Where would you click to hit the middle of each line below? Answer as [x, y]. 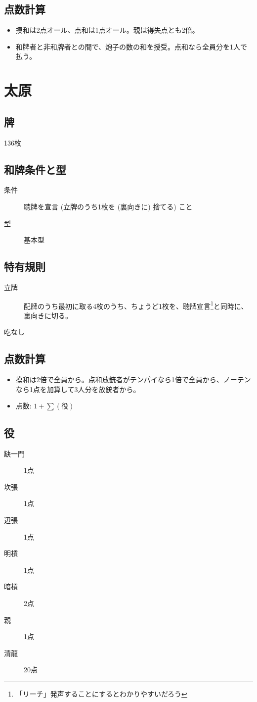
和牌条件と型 [35, 169]
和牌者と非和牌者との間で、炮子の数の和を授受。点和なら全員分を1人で [131, 46]
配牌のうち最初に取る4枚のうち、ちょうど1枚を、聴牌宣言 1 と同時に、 [136, 305]
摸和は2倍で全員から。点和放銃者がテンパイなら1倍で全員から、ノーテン [133, 379]
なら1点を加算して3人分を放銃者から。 [78, 389]
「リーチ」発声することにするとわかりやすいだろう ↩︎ [101, 693]
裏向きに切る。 [48, 315]
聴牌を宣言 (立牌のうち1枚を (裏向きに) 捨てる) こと [108, 206]
